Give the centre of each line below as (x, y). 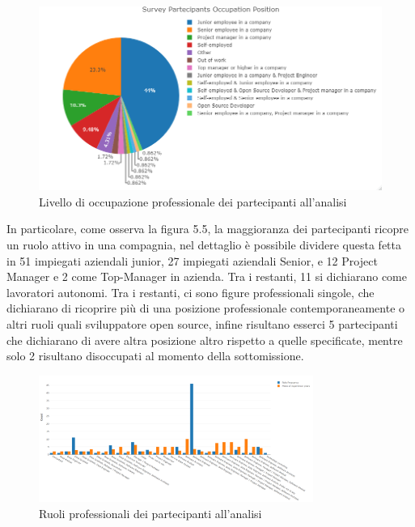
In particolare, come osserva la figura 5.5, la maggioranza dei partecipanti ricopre (208, 229)
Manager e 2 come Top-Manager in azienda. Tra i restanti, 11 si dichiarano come (207, 276)
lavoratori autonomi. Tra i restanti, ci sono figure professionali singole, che (191, 292)
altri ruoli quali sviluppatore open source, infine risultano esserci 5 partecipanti (202, 324)
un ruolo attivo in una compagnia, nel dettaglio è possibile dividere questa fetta (204, 245)
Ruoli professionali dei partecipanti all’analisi (150, 514)
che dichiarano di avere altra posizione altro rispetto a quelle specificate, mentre (205, 340)
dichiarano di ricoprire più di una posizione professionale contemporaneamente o (206, 308)
